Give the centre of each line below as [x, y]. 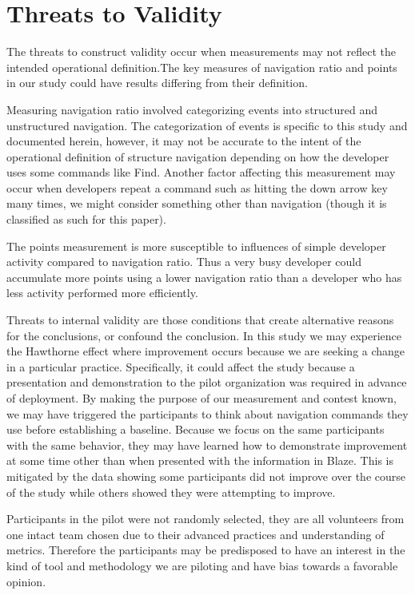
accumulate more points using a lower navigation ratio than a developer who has [204, 277]
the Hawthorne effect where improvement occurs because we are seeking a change [206, 351]
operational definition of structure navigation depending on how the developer [198, 156]
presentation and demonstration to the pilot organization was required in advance [207, 382]
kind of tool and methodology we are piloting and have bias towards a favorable [202, 565]
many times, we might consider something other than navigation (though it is [197, 203]
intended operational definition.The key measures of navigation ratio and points [202, 67]
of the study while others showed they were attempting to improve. [171, 492]
